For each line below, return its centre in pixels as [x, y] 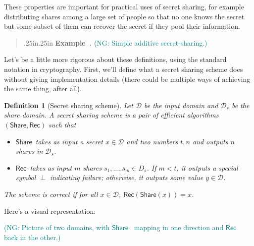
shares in [29, 151]
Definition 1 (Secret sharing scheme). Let [69, 105]
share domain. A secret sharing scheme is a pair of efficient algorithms [111, 115]
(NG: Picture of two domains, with [57, 227]
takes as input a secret [69, 141]
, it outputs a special [207, 167]
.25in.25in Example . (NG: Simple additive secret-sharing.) [115, 42]
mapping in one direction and [179, 227]
